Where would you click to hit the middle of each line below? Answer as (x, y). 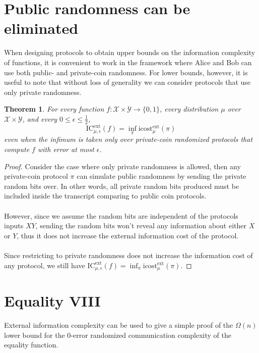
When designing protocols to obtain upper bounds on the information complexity (130, 52)
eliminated (41, 28)
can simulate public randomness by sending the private (161, 176)
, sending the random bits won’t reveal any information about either (141, 225)
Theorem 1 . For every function (54, 109)
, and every (40, 118)
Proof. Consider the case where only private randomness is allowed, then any (122, 166)
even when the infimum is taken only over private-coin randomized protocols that (128, 139)
